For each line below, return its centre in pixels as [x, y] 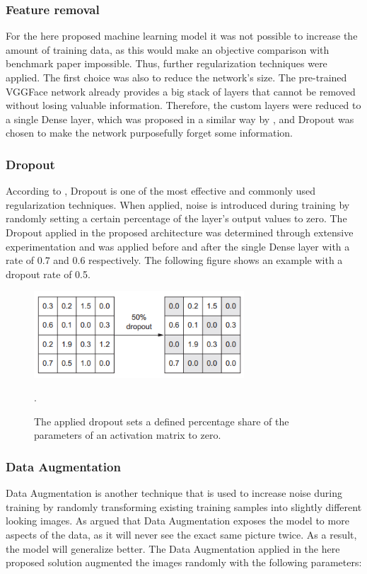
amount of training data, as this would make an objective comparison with [168, 49]
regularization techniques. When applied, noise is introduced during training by [178, 204]
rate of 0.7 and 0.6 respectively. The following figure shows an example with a [174, 260]
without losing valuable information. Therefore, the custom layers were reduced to [183, 105]
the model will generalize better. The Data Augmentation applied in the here [173, 548]
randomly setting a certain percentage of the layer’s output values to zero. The [176, 218]
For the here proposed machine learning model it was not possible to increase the [182, 36]
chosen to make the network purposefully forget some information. [149, 133]
